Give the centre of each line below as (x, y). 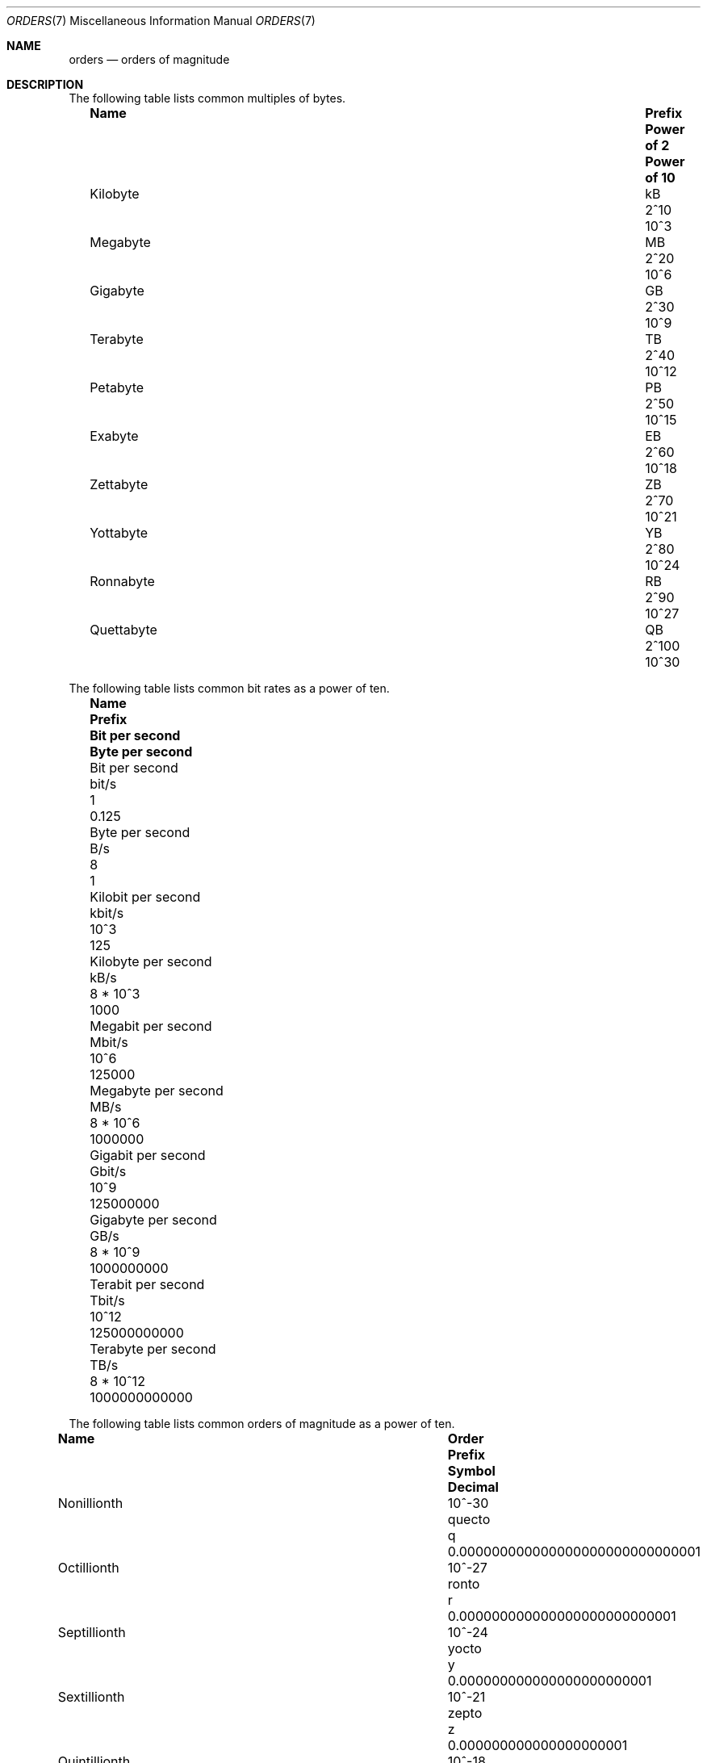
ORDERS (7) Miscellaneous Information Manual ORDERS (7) (161, 21)
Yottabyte (119, 533)
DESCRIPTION (45, 84)
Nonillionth (90, 1503)
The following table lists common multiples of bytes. (207, 98)
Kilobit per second (145, 897)
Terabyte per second (153, 1349)
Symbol (471, 1471)
